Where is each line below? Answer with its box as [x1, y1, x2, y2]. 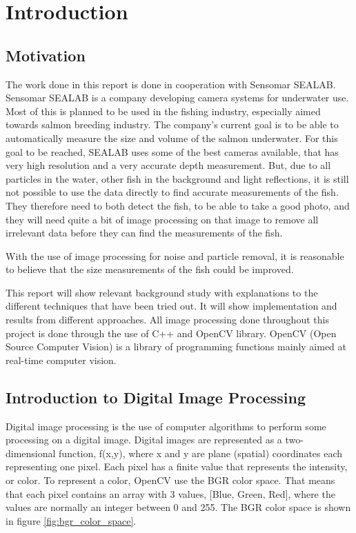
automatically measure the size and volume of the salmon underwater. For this [6, 130, 338, 145]
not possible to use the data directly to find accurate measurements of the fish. [6, 185, 339, 199]
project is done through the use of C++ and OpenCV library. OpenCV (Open [6, 325, 337, 340]
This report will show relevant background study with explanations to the [6, 285, 318, 299]
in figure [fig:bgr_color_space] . [6, 513, 137, 527]
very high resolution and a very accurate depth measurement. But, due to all [6, 158, 331, 172]
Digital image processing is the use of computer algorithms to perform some [6, 419, 326, 433]
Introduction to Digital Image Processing [6, 386, 306, 408]
